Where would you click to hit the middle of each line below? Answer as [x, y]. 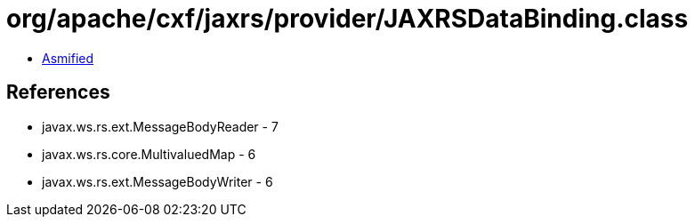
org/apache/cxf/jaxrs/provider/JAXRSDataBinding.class [347, 19]
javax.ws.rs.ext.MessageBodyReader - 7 [160, 126]
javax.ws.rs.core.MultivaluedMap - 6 [149, 154]
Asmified [68, 58]
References [58, 92]
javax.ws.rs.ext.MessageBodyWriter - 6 [158, 181]
